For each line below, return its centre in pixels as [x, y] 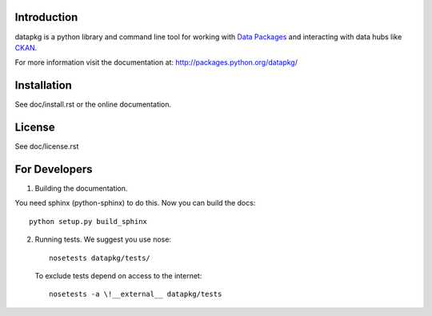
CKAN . [26, 47]
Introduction [46, 17]
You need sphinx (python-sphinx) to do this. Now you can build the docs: [135, 203]
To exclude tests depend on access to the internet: [118, 275]
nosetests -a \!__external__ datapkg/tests [136, 294]
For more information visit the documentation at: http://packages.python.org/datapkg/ [156, 62]
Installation [43, 85]
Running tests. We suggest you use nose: [103, 239]
